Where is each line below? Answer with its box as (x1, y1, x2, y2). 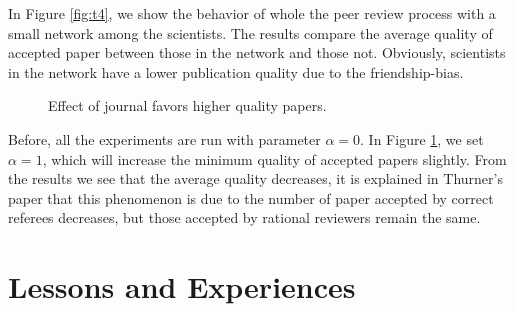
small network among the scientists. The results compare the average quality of (8, 22, 493, 43)
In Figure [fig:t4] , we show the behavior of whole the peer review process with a (8, 3, 496, 23)
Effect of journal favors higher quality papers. (48, 95, 327, 116)
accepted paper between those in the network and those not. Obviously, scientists (8, 42, 506, 63)
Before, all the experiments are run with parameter (8, 128, 321, 149)
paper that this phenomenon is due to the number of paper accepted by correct (8, 187, 494, 208)
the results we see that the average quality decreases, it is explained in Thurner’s (8, 168, 503, 189)
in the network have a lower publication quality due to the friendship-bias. (8, 61, 464, 82)
